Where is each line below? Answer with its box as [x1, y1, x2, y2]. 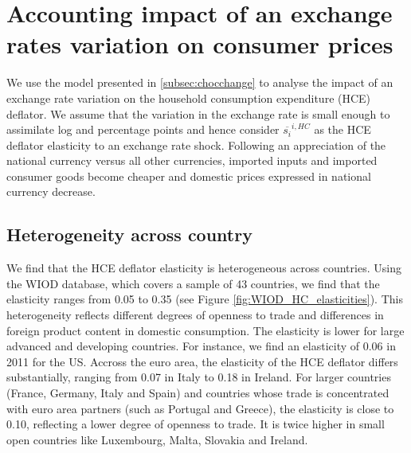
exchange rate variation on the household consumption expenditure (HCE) [6, 89, 371, 106]
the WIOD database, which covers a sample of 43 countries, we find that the [6, 275, 380, 291]
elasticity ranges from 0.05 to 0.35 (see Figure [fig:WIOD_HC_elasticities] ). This [6, 291, 403, 307]
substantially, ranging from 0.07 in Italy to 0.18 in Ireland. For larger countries [6, 369, 391, 385]
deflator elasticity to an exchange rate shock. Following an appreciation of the [6, 136, 386, 153]
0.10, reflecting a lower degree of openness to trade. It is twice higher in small [6, 416, 385, 432]
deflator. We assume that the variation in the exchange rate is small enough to [6, 105, 390, 122]
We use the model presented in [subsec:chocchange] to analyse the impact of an [6, 74, 393, 91]
